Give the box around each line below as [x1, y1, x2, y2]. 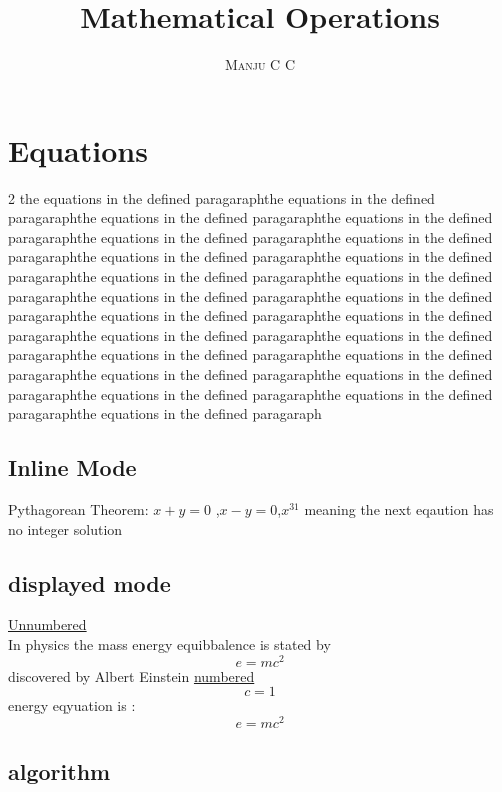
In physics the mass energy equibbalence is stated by [8, 633, 331, 654]
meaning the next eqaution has [304, 498, 494, 519]
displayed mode [8, 567, 171, 598]
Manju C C [224, 54, 296, 75]
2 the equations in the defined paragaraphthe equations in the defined [8, 187, 435, 208]
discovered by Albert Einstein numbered [8, 665, 255, 686]
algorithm [8, 756, 111, 787]
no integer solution [8, 518, 123, 539]
